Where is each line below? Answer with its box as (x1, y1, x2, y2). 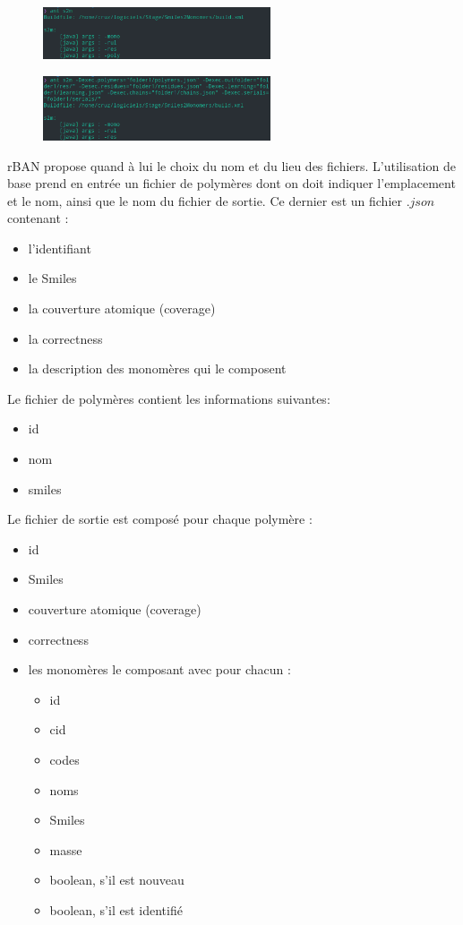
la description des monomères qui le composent (28, 359, 287, 378)
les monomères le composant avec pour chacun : (28, 660, 291, 679)
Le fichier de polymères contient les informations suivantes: (7, 389, 330, 407)
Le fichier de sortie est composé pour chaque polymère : (7, 510, 313, 528)
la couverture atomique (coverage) (28, 299, 216, 318)
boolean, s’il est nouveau (49, 870, 184, 889)
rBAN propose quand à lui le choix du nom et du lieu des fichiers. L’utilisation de (7, 156, 456, 175)
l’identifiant (28, 238, 91, 257)
